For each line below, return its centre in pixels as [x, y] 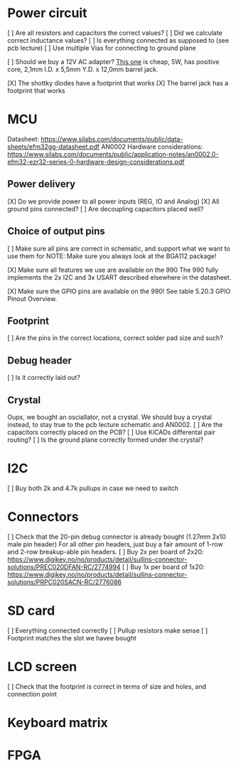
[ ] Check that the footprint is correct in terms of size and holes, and [107, 686]
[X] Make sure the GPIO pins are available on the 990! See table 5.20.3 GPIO [119, 291]
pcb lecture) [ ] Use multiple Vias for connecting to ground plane [102, 48]
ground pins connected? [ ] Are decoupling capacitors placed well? [106, 208]
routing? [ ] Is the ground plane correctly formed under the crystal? [106, 440]
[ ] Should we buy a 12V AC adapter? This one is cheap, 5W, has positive [113, 61]
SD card [31, 610]
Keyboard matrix [58, 723]
